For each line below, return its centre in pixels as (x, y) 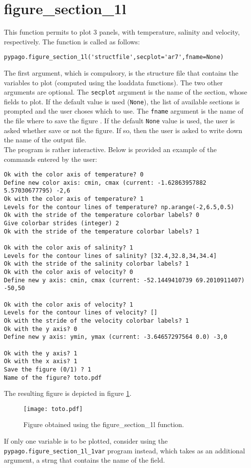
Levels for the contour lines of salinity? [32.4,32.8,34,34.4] (110, 256)
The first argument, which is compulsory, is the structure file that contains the (121, 72)
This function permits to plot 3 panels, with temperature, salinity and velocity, (122, 32)
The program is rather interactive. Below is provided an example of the (110, 149)
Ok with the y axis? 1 (41, 353)
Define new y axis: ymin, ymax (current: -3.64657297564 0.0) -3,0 (116, 337)
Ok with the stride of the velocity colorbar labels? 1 (97, 321)
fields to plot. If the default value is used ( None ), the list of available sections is (122, 101)
